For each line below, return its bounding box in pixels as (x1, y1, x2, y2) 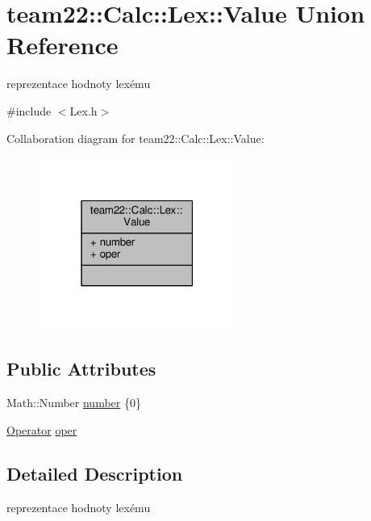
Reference (6, 28, 119, 61)
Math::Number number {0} (6, 394, 141, 411)
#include (6, 102, 52, 119)
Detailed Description (6, 460, 183, 485)
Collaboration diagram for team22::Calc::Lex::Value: (6, 129, 265, 146)
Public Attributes (6, 356, 156, 381)
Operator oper (6, 421, 77, 438)
